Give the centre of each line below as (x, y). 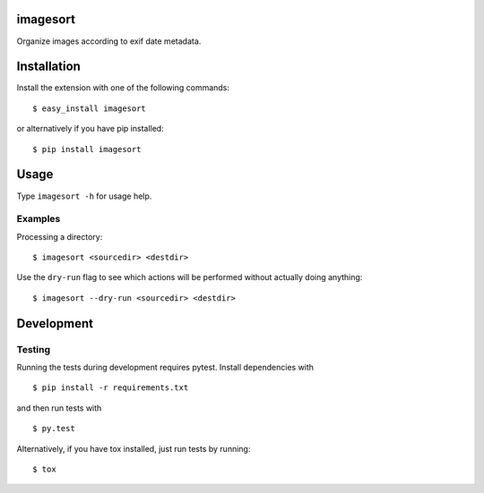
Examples (39, 219)
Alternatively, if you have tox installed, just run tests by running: (134, 448)
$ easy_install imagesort (90, 108)
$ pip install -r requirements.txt (111, 388)
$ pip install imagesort (87, 149)
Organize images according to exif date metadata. (109, 41)
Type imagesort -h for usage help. (84, 196)
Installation (48, 67)
